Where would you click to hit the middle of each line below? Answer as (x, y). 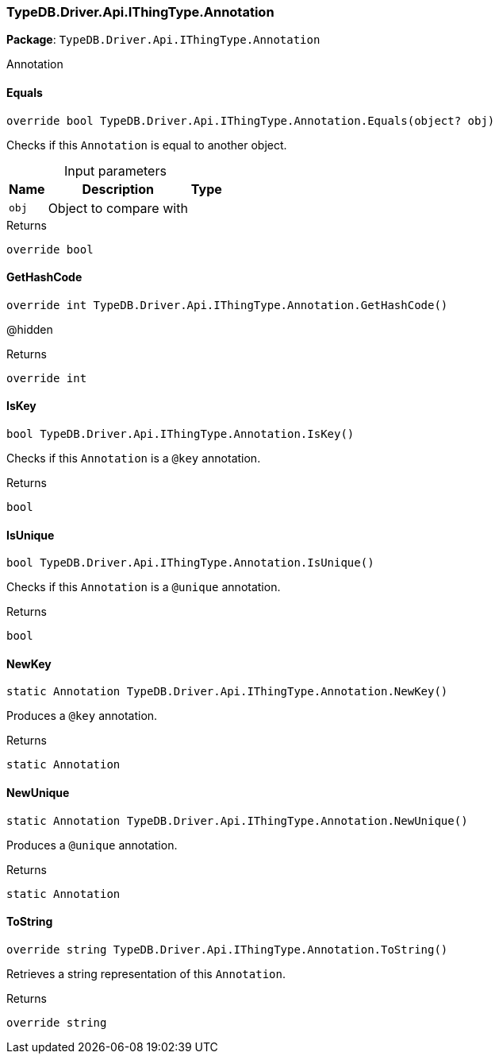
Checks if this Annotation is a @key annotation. (134, 458)
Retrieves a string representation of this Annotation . (146, 973)
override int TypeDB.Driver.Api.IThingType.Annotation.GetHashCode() (227, 305)
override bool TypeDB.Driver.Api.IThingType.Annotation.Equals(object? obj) (251, 120)
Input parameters (115, 170)
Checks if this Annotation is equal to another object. (147, 145)
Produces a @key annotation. (82, 716)
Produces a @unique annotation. (92, 845)
